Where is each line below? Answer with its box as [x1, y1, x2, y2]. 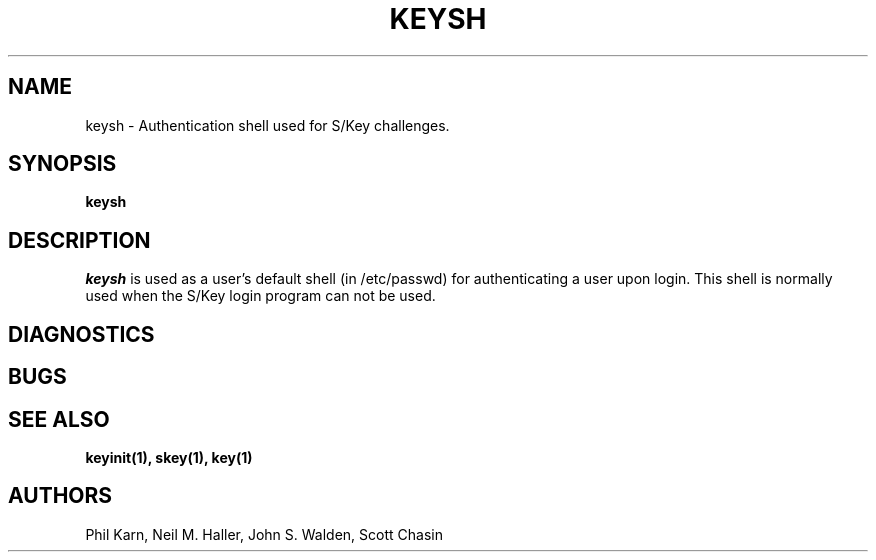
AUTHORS [8, 483, 113, 509]
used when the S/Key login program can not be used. [85, 287, 436, 305]
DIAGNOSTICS [8, 321, 155, 347]
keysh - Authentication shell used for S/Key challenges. [85, 116, 450, 134]
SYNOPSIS [8, 151, 117, 177]
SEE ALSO [8, 406, 110, 432]
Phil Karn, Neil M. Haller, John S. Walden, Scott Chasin [85, 525, 443, 543]
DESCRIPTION [8, 227, 151, 253]
